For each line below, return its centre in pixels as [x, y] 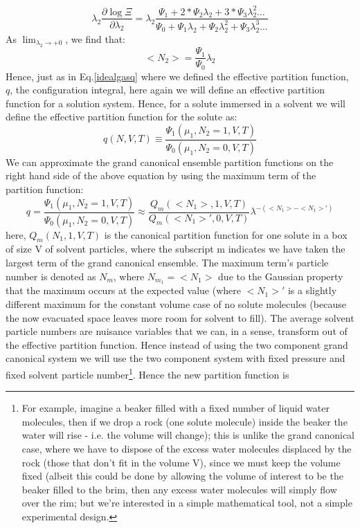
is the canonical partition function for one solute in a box [226, 234]
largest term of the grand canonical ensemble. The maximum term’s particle [167, 262]
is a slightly [312, 290]
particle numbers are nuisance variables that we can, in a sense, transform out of [177, 331]
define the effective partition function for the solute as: [121, 117]
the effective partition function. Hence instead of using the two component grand [177, 344]
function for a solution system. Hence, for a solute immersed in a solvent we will [175, 103]
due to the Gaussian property [281, 276]
